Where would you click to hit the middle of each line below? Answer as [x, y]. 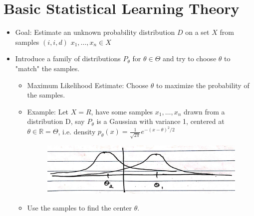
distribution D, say [56, 121]
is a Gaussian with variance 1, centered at [160, 121]
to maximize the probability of [203, 85]
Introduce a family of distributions [68, 58]
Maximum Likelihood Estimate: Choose [88, 85]
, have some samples [122, 111]
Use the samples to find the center [80, 207]
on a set [197, 32]
